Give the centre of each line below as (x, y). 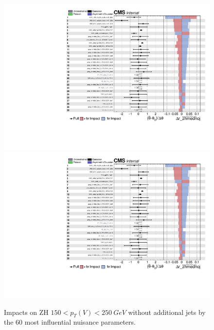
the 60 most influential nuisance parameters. (70, 322)
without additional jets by (167, 312)
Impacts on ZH (26, 312)
